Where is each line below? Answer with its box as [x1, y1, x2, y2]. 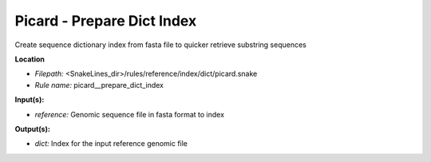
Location [14, 54, 45, 64]
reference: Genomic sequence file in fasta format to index [34, 109, 225, 119]
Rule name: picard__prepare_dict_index [34, 80, 164, 89]
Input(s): [14, 95, 45, 105]
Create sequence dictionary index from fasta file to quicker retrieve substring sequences [14, 40, 306, 49]
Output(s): [14, 124, 51, 133]
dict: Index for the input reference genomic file [34, 139, 188, 148]
